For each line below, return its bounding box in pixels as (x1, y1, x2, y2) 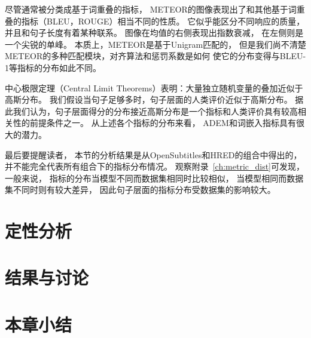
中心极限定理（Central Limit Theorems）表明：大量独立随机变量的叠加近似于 (5, 81, 303, 94)
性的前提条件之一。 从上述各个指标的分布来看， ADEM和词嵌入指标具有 (13, 116, 296, 129)
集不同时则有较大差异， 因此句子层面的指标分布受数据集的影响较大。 (5, 183, 276, 196)
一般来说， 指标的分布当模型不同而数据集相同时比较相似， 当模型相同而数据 (5, 171, 304, 184)
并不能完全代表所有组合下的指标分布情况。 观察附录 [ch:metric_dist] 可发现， (5, 160, 305, 173)
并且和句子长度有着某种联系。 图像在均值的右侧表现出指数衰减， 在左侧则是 (5, 26, 304, 39)
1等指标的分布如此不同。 (5, 61, 101, 73)
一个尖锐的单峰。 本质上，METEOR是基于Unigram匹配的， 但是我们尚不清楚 (5, 38, 306, 50)
